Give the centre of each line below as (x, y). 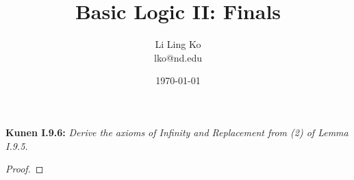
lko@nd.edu (178, 57)
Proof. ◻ (25, 169)
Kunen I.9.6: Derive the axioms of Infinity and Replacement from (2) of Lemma (177, 132)
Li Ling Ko (178, 44)
